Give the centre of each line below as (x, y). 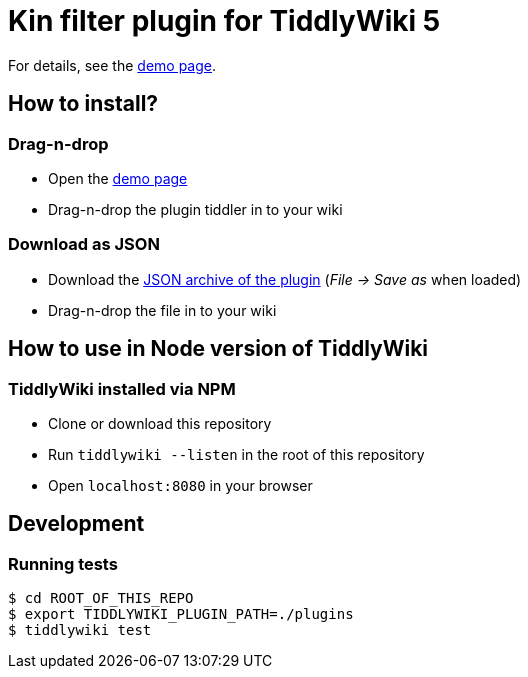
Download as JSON (84, 244)
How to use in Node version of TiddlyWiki (218, 349)
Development (76, 524)
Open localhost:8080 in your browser (180, 485)
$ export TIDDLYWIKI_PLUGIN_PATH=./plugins (181, 614)
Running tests (63, 563)
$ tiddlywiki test (80, 630)
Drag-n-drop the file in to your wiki (162, 310)
